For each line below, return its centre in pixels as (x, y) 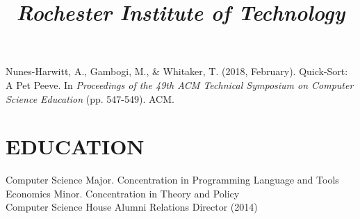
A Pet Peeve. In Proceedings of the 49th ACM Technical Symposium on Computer (180, 84)
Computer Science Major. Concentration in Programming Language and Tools (172, 180)
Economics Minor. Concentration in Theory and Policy (123, 193)
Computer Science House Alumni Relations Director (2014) (132, 207)
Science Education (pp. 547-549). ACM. (90, 98)
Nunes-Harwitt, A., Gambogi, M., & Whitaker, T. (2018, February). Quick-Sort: (177, 71)
